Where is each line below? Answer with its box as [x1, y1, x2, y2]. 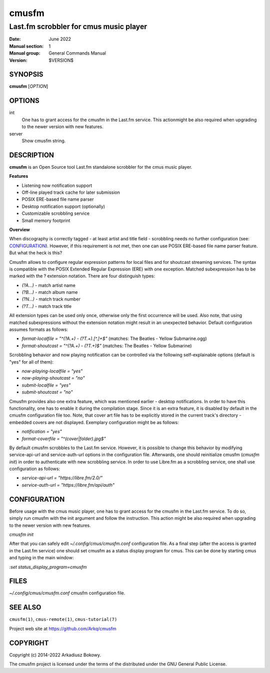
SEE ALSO [9, 603, 41, 612]
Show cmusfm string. [21, 138, 66, 144]
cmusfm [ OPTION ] [9, 83, 48, 90]
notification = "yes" [21, 429, 62, 435]
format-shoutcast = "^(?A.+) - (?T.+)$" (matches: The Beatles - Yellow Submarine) [21, 343, 192, 349]
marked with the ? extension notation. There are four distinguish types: [9, 273, 155, 279]
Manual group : [9, 50, 40, 56]
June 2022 [48, 36, 71, 42]
